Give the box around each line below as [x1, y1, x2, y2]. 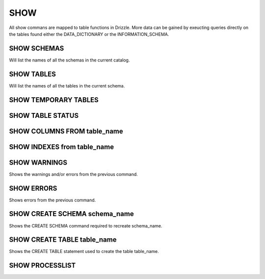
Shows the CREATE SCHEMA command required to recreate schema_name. [9, 223, 162, 228]
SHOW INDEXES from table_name [9, 142, 114, 151]
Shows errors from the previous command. [9, 197, 96, 203]
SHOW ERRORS [9, 184, 57, 193]
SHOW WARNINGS [9, 158, 68, 167]
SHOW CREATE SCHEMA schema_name [9, 210, 134, 218]
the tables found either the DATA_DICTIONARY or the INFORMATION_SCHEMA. [9, 31, 169, 37]
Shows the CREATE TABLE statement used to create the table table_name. [9, 249, 159, 254]
